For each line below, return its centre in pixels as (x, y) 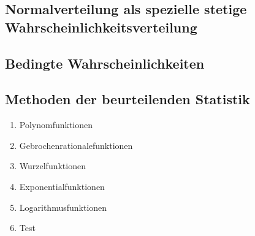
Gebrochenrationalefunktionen (76, 145)
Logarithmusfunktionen (63, 207)
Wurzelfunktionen (52, 166)
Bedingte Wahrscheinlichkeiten (105, 63)
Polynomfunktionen (56, 125)
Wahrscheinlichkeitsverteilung (101, 27)
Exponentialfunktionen (62, 186)
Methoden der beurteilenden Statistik (128, 99)
